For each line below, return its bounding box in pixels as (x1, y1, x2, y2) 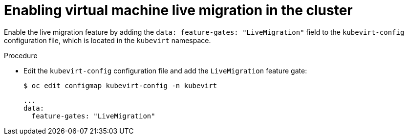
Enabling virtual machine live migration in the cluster (4, 2, 353, 19)
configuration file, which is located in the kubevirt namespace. (4, 36, 211, 45)
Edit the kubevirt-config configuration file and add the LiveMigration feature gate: (23, 66, 307, 75)
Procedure (4, 51, 38, 60)
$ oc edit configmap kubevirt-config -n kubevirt (23, 81, 217, 90)
